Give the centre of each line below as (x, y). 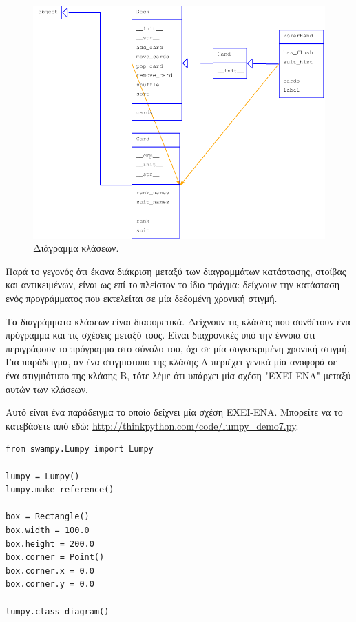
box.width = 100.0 (48, 530)
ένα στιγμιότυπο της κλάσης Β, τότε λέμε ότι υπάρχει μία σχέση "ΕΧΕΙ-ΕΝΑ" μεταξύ (178, 375)
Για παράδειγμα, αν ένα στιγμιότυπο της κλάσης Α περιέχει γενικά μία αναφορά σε (171, 362)
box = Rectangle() (48, 517)
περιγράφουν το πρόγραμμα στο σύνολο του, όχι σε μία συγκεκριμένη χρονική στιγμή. (178, 348)
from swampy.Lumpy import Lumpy (80, 449)
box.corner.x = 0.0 (50, 571)
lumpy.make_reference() (60, 490)
